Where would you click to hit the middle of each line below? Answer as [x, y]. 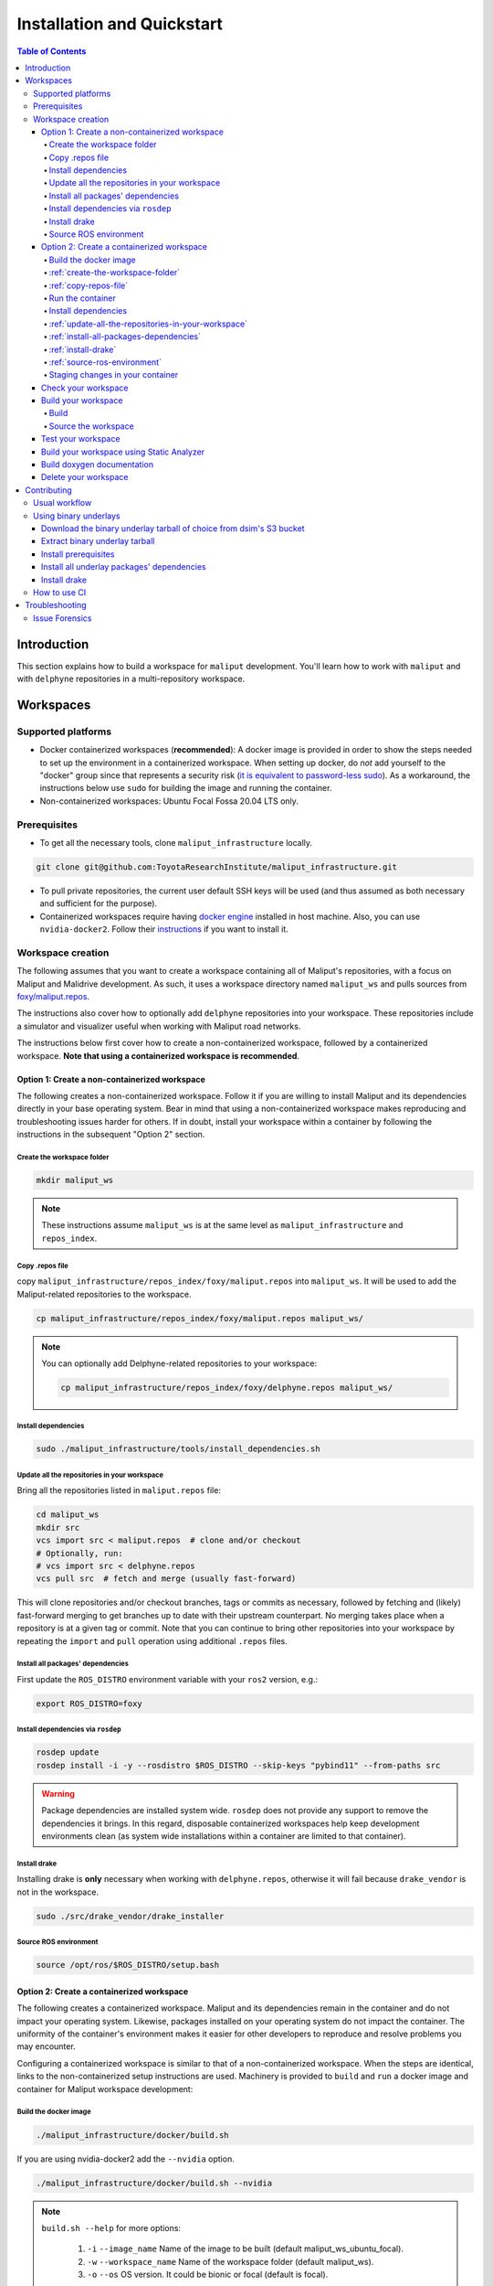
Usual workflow [63, 503]
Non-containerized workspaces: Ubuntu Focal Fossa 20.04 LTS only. [169, 801]
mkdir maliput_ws [75, 1180]
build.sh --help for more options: [111, 2227]
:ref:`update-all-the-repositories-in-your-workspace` [148, 324]
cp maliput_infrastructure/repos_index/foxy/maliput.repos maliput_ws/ [200, 1318]
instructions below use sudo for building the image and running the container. [186, 788]
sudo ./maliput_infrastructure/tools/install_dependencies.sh [178, 1449]
